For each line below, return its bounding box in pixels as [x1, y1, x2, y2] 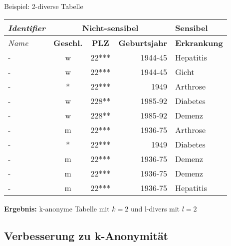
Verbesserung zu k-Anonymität [4, 227, 169, 243]
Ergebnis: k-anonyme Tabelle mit [4, 203, 110, 213]
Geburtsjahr [118, 36, 168, 48]
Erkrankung [175, 36, 223, 48]
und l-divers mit [130, 203, 180, 213]
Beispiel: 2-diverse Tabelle [4, 1, 83, 11]
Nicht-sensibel [82, 21, 139, 33]
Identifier [8, 21, 46, 33]
